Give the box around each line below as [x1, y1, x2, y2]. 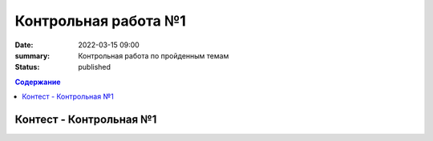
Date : [14, 40, 34, 50]
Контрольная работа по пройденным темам [78, 50, 229, 60]
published [78, 62, 111, 72]
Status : [14, 62, 40, 72]
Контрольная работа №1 [14, 12, 186, 30]
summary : [14, 50, 51, 60]
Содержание [14, 77, 61, 87]
